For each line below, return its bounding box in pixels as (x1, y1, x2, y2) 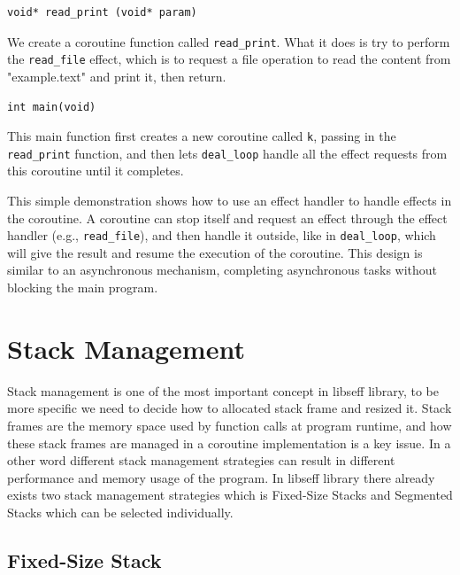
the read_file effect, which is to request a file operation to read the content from (7, 50, 451, 68)
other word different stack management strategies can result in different (7, 451, 395, 470)
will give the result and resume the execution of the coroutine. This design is (7, 243, 423, 261)
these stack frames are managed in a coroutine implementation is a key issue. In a (7, 433, 451, 452)
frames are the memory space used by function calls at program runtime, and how (7, 416, 452, 434)
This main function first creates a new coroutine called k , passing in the (7, 127, 396, 145)
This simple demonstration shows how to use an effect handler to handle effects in (7, 191, 452, 209)
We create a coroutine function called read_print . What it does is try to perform (7, 32, 450, 51)
